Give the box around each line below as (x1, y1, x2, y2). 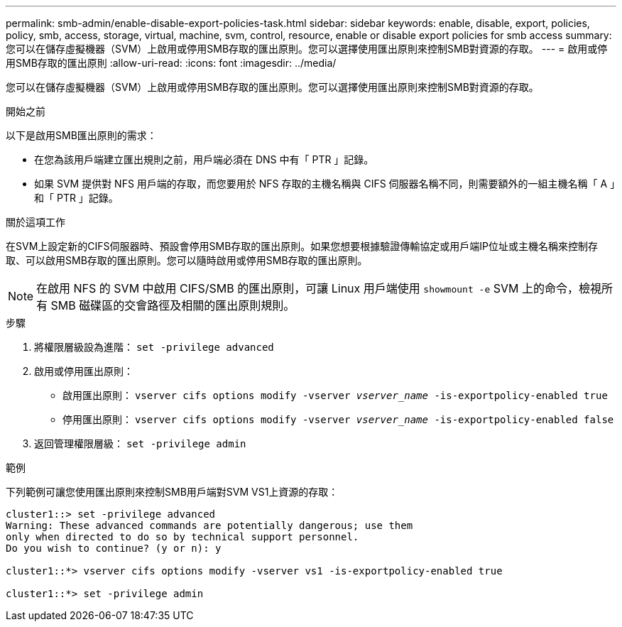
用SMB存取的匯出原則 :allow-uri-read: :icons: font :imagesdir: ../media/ (6, 57, 337, 69)
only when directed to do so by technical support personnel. (6, 531, 359, 543)
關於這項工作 (6, 216, 65, 228)
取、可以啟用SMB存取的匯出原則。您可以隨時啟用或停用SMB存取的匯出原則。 (6, 254, 368, 266)
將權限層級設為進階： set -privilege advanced (34, 341, 274, 353)
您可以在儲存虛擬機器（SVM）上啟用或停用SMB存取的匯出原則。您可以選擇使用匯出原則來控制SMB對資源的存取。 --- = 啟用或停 (6, 43, 608, 55)
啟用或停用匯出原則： (34, 365, 133, 377)
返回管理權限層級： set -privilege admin (34, 437, 246, 449)
